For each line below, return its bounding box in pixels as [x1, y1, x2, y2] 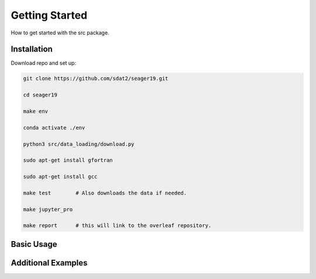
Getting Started [11, 9, 88, 22]
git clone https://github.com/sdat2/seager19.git [23, 75, 169, 82]
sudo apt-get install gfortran [23, 157, 114, 163]
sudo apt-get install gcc [23, 173, 98, 180]
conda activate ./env [23, 124, 85, 131]
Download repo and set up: [11, 60, 76, 67]
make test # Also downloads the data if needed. [23, 190, 187, 196]
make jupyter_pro [23, 206, 73, 212]
